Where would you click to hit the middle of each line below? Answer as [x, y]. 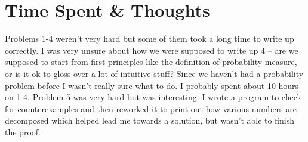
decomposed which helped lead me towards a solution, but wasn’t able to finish [150, 120]
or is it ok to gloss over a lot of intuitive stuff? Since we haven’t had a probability [154, 73]
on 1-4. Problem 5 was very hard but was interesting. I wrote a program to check [153, 97]
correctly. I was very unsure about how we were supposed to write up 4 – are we [152, 50]
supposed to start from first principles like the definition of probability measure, [151, 62]
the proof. [23, 132]
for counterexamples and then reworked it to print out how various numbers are [151, 108]
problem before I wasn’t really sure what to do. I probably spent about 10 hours [152, 85]
